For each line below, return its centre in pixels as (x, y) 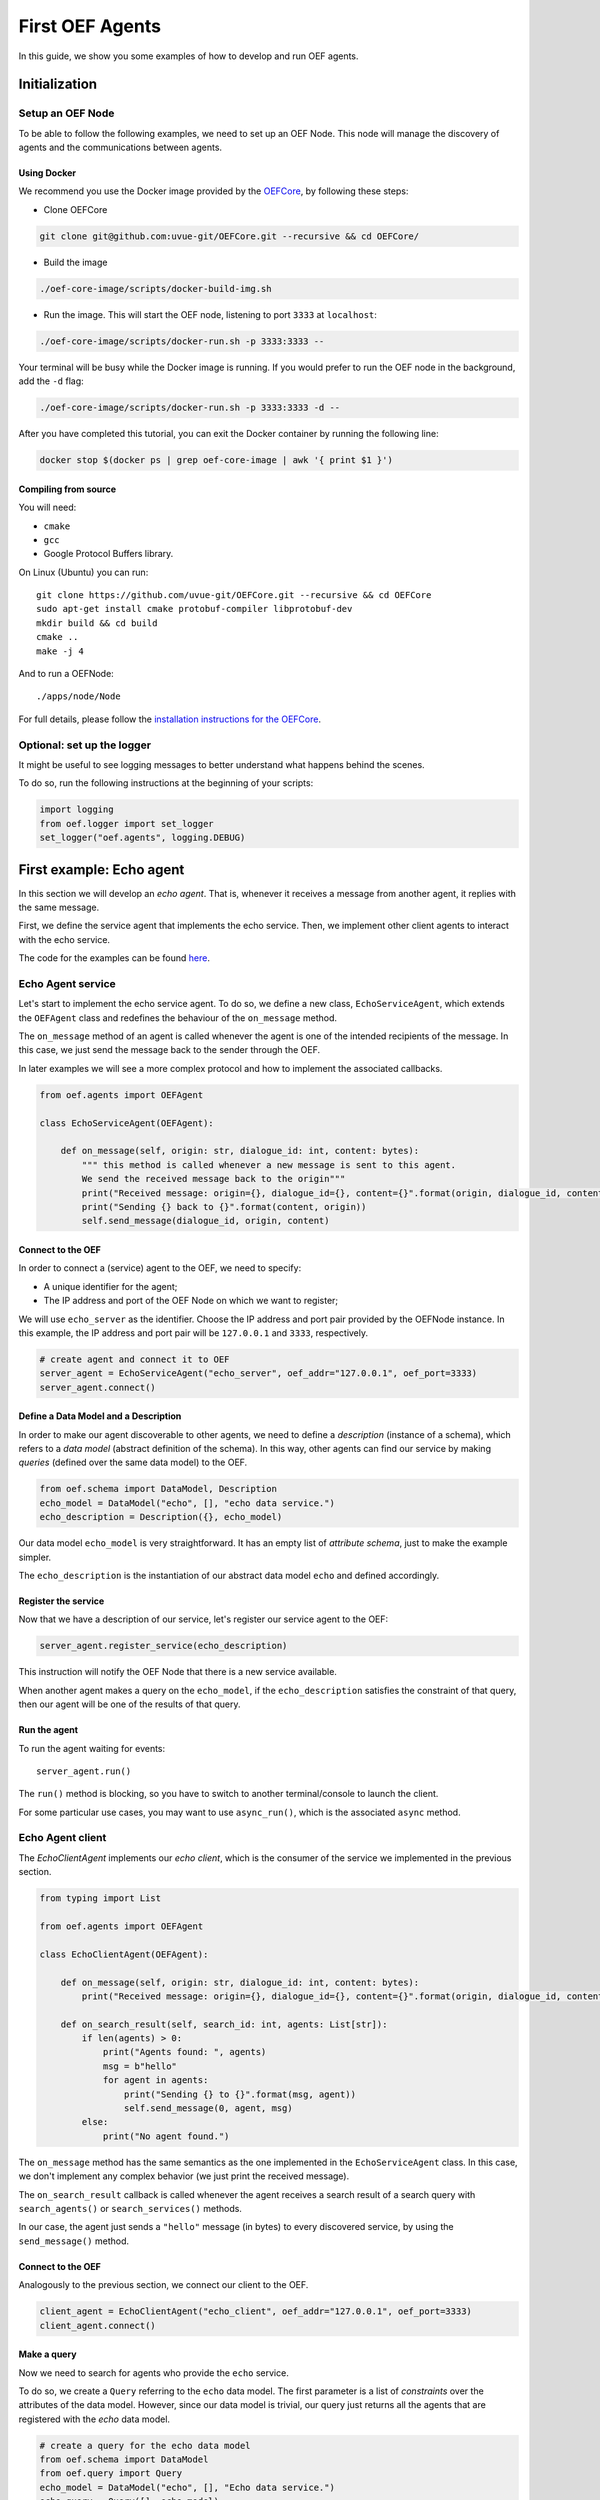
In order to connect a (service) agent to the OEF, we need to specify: (160, 1268)
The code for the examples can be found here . (114, 958)
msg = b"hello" (139, 2066)
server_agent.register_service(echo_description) (163, 1646)
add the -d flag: (51, 381)
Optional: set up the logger (85, 745)
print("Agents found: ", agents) (184, 2052)
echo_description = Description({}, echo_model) (161, 1517)
